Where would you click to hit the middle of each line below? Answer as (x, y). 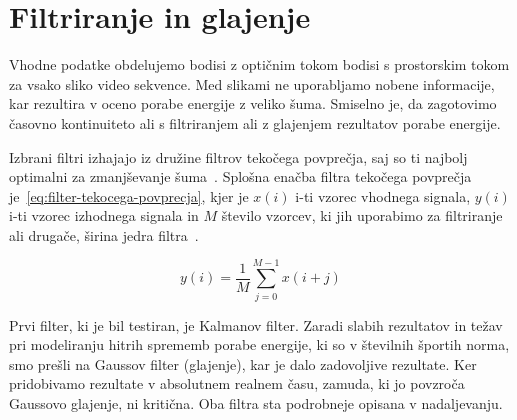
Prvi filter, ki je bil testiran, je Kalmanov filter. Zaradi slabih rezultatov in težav (256, 324)
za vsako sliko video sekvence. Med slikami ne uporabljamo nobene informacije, (252, 83)
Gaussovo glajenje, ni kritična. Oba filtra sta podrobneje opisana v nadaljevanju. (256, 402)
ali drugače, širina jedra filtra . (104, 234)
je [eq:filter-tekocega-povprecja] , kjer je (129, 195)
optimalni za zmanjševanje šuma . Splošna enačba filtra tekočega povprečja (240, 176)
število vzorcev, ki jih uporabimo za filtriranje (362, 215)
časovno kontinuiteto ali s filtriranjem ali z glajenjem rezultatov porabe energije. (255, 122)
